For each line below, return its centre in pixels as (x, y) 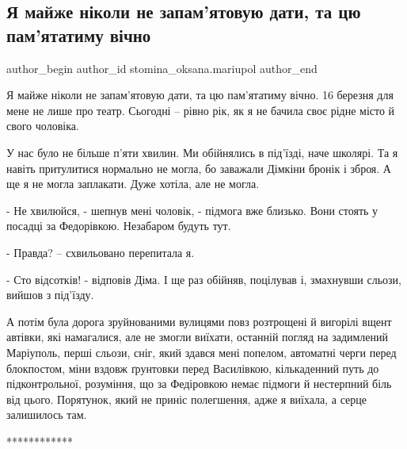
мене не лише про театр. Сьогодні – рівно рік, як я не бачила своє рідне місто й (201, 110)
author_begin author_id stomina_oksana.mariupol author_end (162, 68)
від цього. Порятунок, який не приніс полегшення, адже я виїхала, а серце (187, 399)
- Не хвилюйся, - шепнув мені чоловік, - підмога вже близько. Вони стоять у (192, 210)
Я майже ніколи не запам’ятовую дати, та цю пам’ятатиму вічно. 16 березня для (200, 95)
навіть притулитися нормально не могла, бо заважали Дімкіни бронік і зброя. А (199, 168)
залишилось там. (47, 414)
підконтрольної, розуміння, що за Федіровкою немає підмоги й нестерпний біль (199, 384)
